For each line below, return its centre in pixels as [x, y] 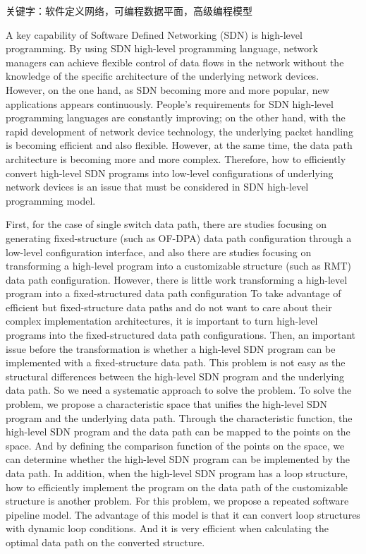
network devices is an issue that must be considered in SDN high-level [157, 187]
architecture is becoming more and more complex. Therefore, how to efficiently [176, 158]
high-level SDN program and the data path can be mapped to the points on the [178, 432]
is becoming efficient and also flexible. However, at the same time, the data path [179, 145]
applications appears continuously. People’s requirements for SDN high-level [170, 103]
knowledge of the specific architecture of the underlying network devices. [163, 76]
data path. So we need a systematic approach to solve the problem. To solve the [179, 390]
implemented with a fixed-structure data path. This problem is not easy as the [176, 362]
